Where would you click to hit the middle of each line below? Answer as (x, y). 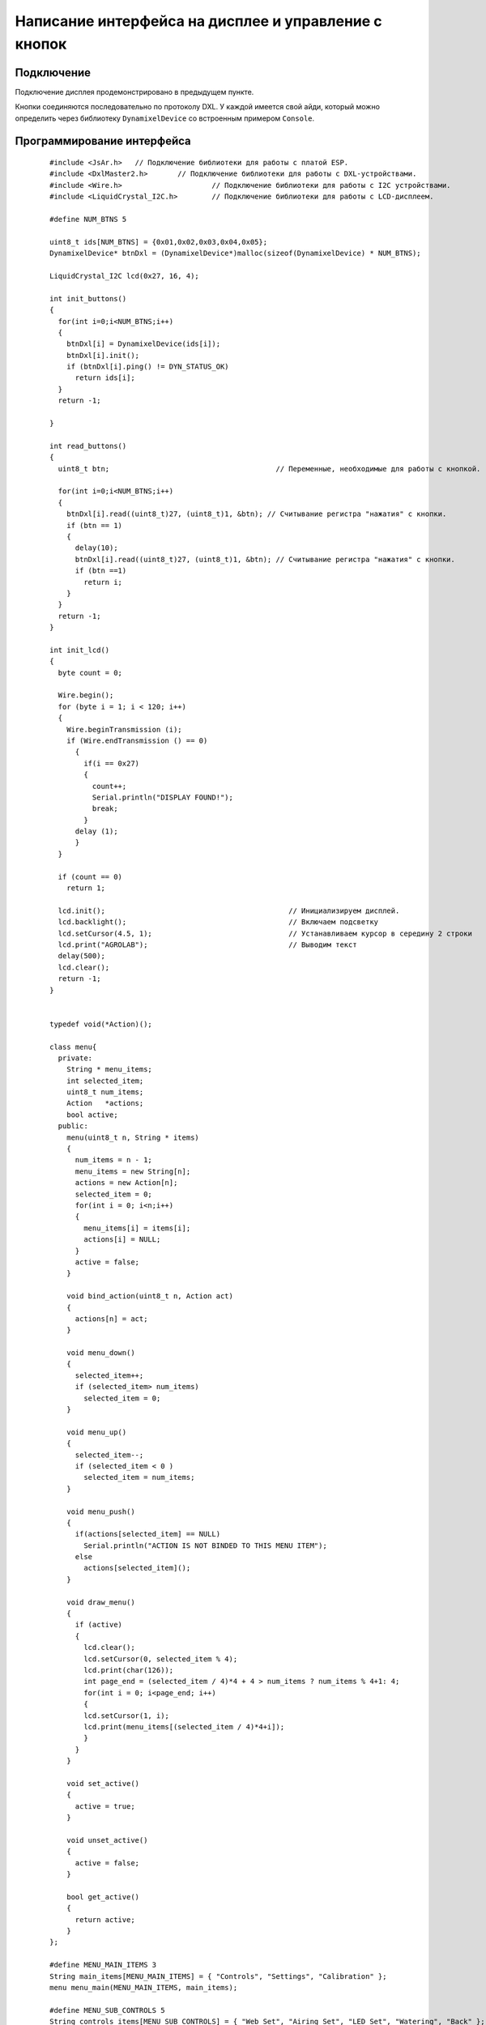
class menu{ (73, 1047)
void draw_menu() (100, 1602)
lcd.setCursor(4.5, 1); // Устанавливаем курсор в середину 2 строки (265, 933)
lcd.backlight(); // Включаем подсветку (218, 922)
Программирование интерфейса (103, 141)
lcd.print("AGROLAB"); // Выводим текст (207, 945)
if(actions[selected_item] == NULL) (148, 1534)
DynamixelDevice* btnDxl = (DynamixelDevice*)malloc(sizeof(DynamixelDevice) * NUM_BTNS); (235, 254)
